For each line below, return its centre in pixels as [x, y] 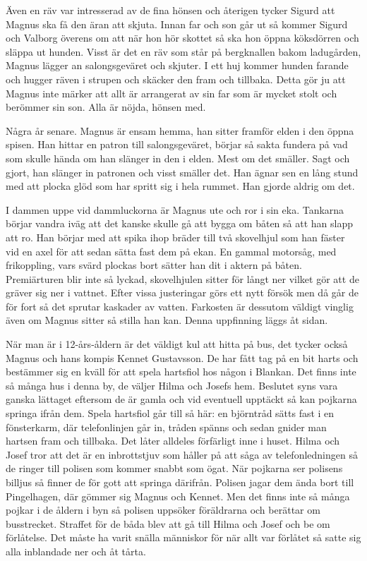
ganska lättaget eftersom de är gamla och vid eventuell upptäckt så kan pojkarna [181, 399]
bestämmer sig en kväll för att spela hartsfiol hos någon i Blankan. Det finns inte [181, 372]
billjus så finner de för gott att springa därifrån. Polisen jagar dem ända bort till [180, 482]
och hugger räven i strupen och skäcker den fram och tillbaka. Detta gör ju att [176, 79]
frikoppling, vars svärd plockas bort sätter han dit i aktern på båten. [154, 265]
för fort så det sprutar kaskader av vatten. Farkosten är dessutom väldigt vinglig [180, 306]
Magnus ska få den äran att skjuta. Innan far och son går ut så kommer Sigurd [177, 24]
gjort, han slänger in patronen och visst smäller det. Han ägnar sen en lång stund [182, 172]
